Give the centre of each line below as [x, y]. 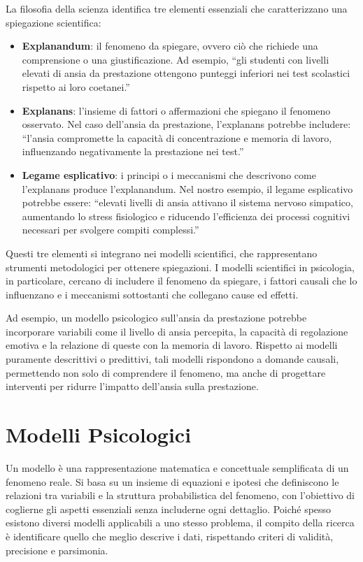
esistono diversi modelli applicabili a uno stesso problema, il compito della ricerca [180, 523]
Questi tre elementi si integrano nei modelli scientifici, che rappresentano [162, 253]
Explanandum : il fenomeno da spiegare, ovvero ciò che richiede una [170, 46]
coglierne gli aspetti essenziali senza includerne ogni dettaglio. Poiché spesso [169, 509]
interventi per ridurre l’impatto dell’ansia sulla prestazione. [132, 386]
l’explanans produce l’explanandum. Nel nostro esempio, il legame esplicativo [187, 188]
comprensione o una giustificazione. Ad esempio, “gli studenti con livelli [176, 59]
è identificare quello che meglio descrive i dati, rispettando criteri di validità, [170, 536]
